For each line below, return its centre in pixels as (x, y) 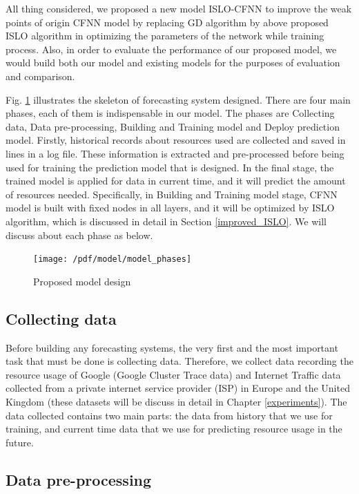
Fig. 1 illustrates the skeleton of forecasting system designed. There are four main (178, 99)
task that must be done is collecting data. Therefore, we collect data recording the (179, 361)
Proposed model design (82, 281)
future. (20, 442)
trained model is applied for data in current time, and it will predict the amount (176, 181)
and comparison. (40, 76)
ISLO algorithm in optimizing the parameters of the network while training (165, 36)
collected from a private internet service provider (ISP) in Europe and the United (178, 388)
